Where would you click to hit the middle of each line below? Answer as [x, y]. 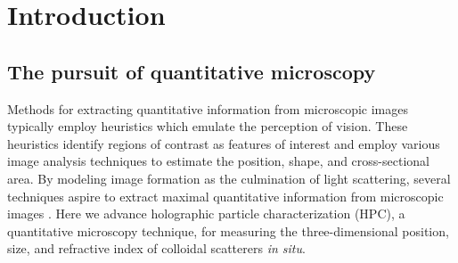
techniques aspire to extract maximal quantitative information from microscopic [225, 196]
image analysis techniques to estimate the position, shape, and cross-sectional [218, 161]
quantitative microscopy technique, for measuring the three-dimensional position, [228, 230]
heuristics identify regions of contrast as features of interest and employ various [224, 143]
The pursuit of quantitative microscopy [192, 71]
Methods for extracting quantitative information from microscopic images [208, 108]
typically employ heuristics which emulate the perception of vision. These [208, 126]
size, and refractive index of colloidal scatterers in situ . [156, 248]
